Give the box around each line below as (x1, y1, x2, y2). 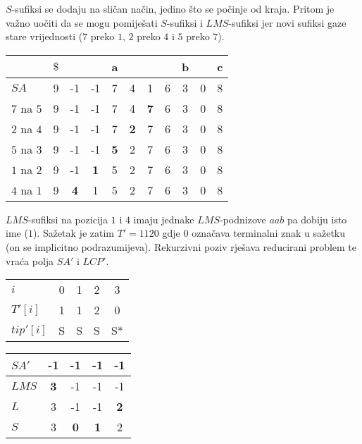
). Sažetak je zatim (32, 226, 114, 240)
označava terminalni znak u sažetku (192, 226, 346, 240)
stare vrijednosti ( (6, 29, 83, 44)
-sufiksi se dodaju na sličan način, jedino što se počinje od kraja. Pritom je (11, 1, 335, 16)
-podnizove (219, 211, 266, 226)
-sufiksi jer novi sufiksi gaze (228, 15, 347, 30)
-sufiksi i (166, 15, 203, 30)
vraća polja (6, 253, 54, 268)
